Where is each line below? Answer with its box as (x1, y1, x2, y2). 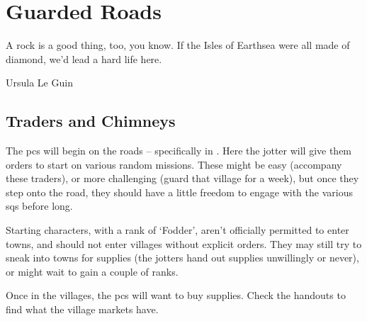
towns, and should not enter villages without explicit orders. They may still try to (6, 236, 362, 251)
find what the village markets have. (6, 302, 159, 317)
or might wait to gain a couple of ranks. (6, 264, 179, 278)
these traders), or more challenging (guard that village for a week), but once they (6, 171, 359, 186)
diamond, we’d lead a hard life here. (6, 51, 162, 66)
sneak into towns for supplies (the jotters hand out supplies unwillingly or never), (6, 250, 359, 265)
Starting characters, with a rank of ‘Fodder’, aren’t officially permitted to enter (6, 223, 349, 237)
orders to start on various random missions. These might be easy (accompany (6, 157, 342, 171)
